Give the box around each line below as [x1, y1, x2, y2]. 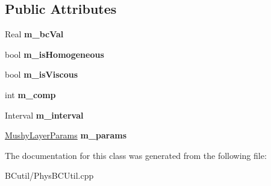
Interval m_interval [5, 108, 84, 121]
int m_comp [5, 88, 56, 101]
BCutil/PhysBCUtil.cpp [5, 169, 94, 182]
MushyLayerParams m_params [5, 129, 127, 141]
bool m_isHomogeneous [5, 48, 104, 60]
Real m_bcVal [5, 28, 64, 40]
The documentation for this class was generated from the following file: [5, 149, 267, 161]
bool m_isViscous [5, 68, 78, 81]
